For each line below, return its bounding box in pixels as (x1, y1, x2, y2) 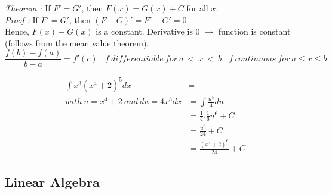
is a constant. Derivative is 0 (96, 25, 200, 37)
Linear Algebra (5, 173, 100, 191)
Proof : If (5, 13, 38, 26)
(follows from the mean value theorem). (5, 36, 149, 49)
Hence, (5, 25, 29, 37)
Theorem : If (5, 2, 51, 14)
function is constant (218, 25, 291, 37)
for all (186, 2, 208, 14)
